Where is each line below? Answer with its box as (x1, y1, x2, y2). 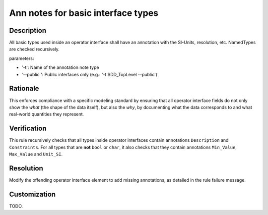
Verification (9, 124, 47, 133)
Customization (9, 190, 56, 198)
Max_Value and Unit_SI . (9, 151, 63, 157)
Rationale (9, 84, 39, 93)
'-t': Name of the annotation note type (21, 64, 99, 70)
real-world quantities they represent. (9, 111, 84, 117)
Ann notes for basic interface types (9, 7, 159, 18)
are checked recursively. (9, 46, 60, 52)
